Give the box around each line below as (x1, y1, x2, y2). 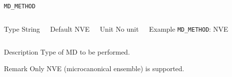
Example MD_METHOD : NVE (149, 23, 229, 34)
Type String (4, 23, 40, 34)
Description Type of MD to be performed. (4, 47, 130, 57)
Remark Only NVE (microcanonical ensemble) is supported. (4, 63, 185, 73)
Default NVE (50, 23, 90, 34)
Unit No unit (100, 23, 139, 34)
